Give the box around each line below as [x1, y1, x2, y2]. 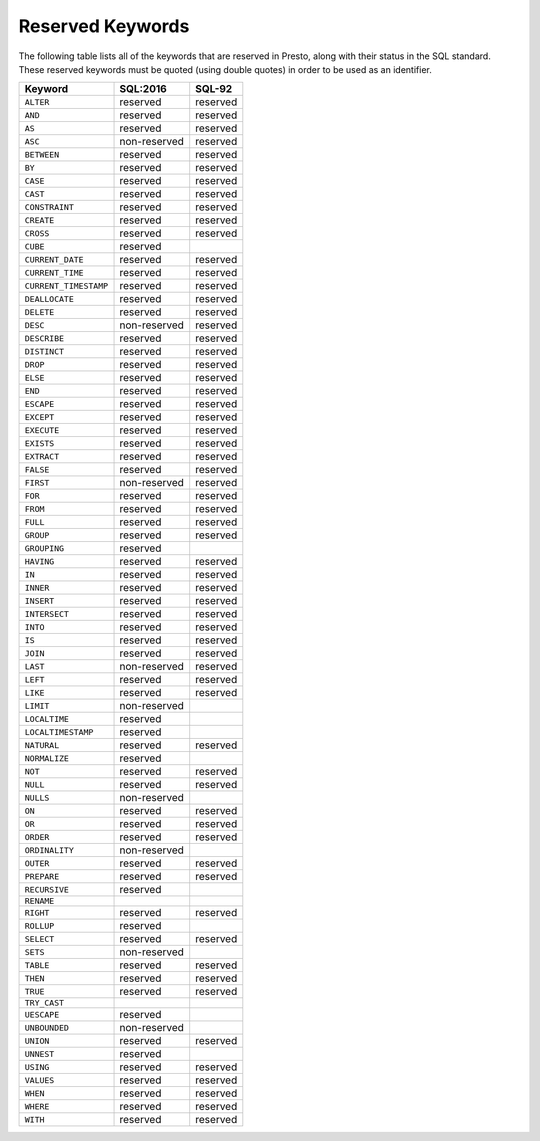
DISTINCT [24, 346, 65, 357]
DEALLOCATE [24, 293, 75, 304]
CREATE [24, 215, 55, 225]
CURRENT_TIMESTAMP [24, 280, 109, 291]
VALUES [24, 1075, 55, 1085]
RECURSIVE [24, 884, 70, 895]
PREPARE [24, 871, 60, 882]
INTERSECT [24, 608, 70, 619]
